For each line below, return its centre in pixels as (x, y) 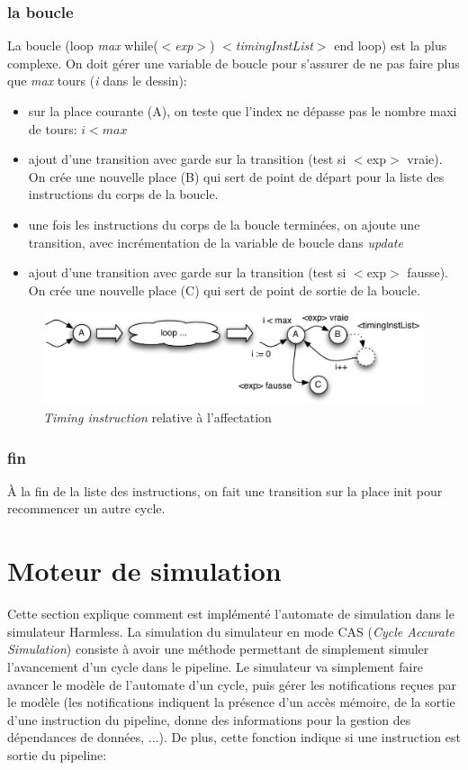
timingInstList (274, 45)
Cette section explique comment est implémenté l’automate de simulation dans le (231, 614)
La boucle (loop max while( (83, 45)
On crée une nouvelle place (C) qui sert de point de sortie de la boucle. (224, 290)
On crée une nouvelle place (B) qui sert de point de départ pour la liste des (236, 176)
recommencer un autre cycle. (86, 508)
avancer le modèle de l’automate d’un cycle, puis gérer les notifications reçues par (232, 684)
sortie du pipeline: (57, 754)
